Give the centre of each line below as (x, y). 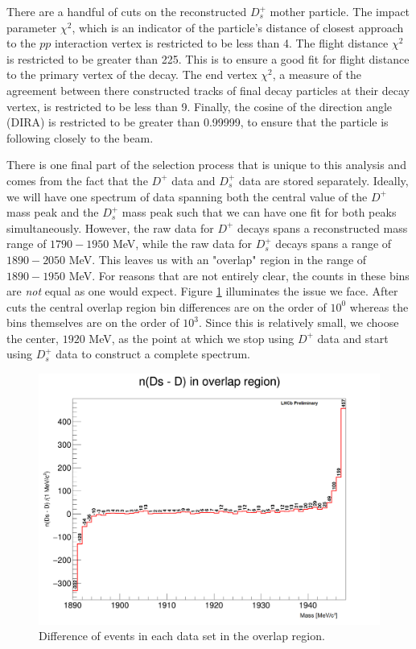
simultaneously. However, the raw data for (110, 227)
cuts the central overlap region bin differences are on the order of (167, 306)
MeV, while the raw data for (182, 244)
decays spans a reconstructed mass (323, 227)
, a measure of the (317, 74)
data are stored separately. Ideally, (323, 180)
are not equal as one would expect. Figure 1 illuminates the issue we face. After (202, 291)
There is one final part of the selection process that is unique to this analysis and (206, 165)
